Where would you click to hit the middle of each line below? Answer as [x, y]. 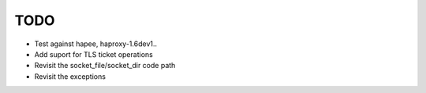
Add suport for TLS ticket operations [93, 54]
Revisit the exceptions [70, 76]
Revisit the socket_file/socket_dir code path [105, 66]
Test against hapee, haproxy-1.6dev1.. [96, 44]
